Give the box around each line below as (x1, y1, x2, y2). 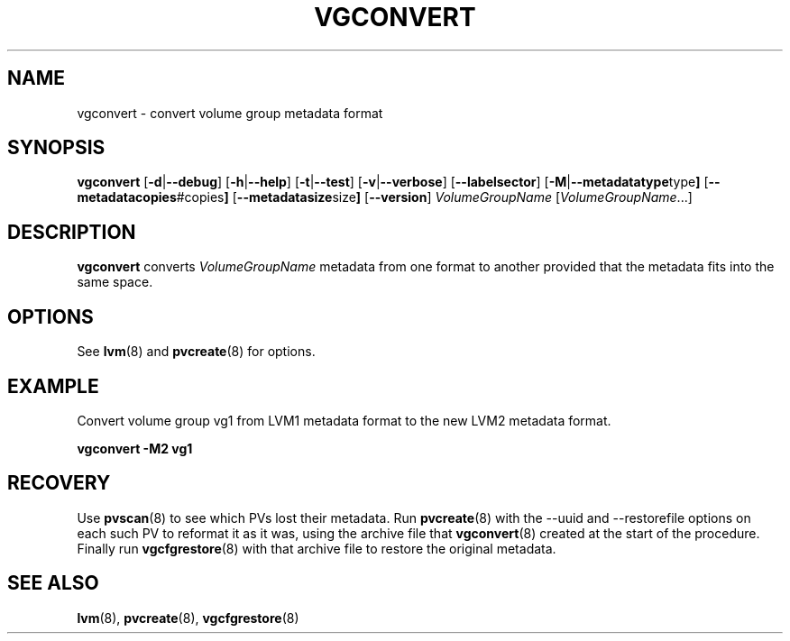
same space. (77, 274, 153, 290)
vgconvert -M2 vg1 (77, 440, 193, 456)
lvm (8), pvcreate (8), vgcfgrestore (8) (77, 609, 299, 626)
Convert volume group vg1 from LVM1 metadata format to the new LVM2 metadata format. (77, 412, 611, 428)
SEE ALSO (7, 572, 99, 595)
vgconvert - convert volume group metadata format (77, 105, 383, 121)
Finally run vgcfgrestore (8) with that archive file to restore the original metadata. (77, 540, 556, 556)
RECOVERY (7, 472, 111, 495)
